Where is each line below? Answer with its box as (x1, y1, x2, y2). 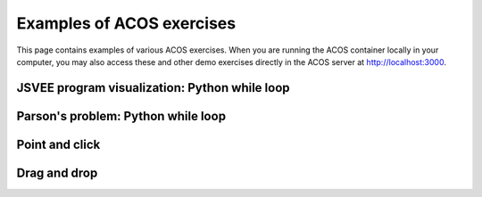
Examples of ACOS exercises (16, 13, 237, 33)
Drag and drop (16, 165, 98, 180)
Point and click (16, 136, 101, 152)
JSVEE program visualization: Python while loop (16, 80, 290, 95)
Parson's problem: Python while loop (16, 108, 227, 124)
